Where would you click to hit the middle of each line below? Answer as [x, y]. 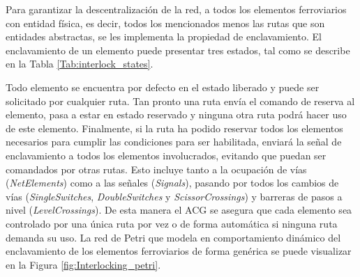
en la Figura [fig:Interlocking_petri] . [83, 264]
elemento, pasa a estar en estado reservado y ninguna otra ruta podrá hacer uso [176, 114]
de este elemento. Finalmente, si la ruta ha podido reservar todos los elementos [174, 128]
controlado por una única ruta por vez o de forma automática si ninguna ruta [172, 223]
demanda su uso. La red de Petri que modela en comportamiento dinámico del [173, 237]
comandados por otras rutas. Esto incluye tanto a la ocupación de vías [156, 169]
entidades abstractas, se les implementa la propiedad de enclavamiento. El [164, 37]
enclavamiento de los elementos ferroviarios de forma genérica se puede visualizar [179, 251]
